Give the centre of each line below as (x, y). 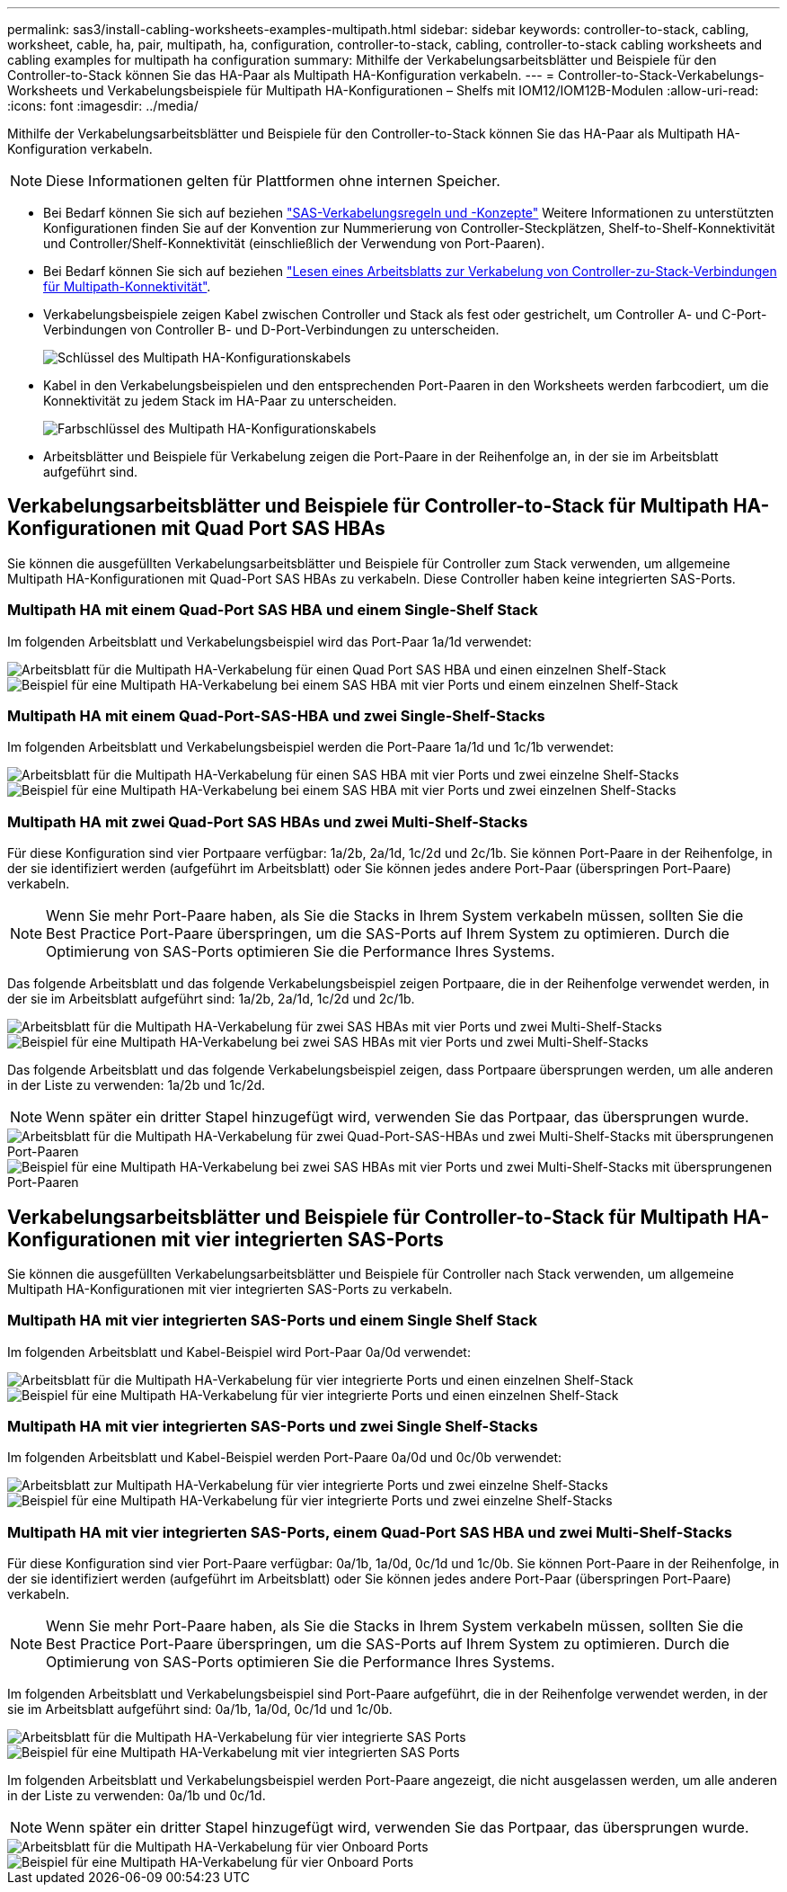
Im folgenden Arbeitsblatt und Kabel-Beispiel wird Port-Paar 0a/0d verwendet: (239, 1352)
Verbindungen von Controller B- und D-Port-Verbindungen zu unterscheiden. (271, 330)
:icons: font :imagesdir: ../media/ (103, 106)
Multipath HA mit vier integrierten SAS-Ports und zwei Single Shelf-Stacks (273, 1427)
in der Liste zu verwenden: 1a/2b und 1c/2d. (137, 1085)
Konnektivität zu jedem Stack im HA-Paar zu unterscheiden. (220, 401)
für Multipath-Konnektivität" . (127, 286)
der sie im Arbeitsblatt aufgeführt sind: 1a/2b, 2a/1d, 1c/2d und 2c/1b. (211, 999)
